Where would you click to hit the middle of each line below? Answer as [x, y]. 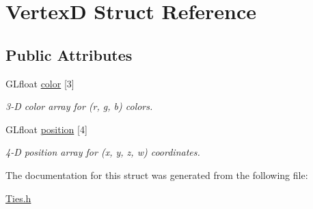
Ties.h [18, 198]
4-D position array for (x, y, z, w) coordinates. [103, 152]
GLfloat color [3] [40, 83]
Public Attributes [69, 54]
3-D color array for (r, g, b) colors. [79, 106]
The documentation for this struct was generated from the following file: [157, 175]
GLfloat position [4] [46, 129]
